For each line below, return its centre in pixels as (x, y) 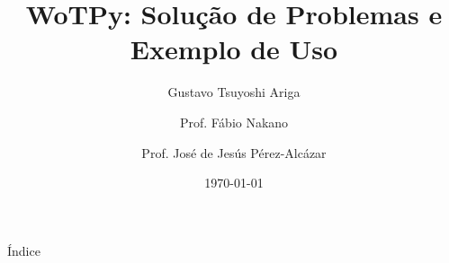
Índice (24, 250)
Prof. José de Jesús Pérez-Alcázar (234, 152)
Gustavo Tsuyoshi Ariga (234, 92)
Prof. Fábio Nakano (234, 122)
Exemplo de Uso (234, 49)
